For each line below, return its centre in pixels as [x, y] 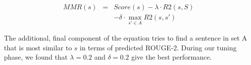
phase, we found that [36, 57]
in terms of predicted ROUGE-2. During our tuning [158, 47]
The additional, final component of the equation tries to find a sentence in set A [126, 38]
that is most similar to [38, 47]
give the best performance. [172, 57]
